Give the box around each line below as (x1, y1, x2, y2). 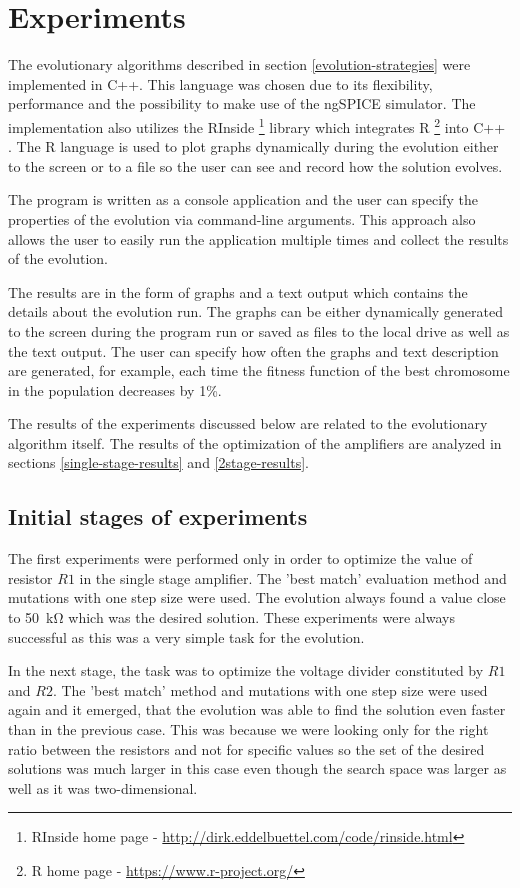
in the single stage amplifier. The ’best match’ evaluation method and (79, 567, 507, 588)
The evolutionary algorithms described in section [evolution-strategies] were (8, 54, 471, 75)
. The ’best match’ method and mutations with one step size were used (52, 679, 488, 700)
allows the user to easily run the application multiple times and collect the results (8, 228, 509, 249)
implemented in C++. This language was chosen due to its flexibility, (8, 73, 433, 94)
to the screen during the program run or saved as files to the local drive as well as (8, 320, 510, 341)
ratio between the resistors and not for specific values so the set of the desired (8, 738, 485, 759)
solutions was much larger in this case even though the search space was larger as (8, 758, 507, 779)
